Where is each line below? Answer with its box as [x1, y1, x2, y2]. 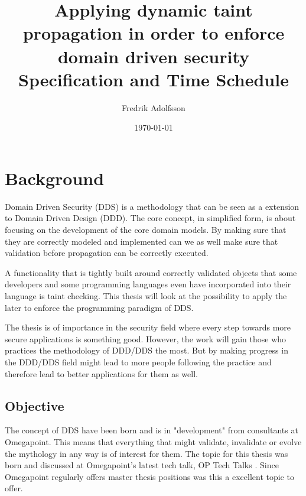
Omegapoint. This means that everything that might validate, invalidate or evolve [5, 435, 302, 448]
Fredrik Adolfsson [122, 101, 185, 114]
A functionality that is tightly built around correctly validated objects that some [5, 266, 297, 278]
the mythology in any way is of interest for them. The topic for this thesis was [5, 447, 288, 459]
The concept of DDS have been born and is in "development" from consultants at [5, 424, 298, 436]
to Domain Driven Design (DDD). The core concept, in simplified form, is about [5, 212, 296, 224]
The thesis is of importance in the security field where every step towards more [5, 321, 291, 333]
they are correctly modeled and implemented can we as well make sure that [5, 235, 278, 247]
